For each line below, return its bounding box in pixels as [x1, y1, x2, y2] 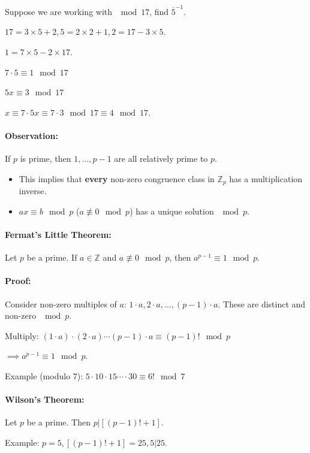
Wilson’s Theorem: [5, 393, 85, 406]
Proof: [5, 274, 31, 287]
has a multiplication [229, 172, 303, 185]
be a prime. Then [26, 416, 91, 428]
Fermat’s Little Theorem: [5, 228, 112, 240]
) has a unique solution [130, 204, 214, 217]
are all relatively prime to [114, 152, 208, 165]
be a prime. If [26, 251, 77, 264]
